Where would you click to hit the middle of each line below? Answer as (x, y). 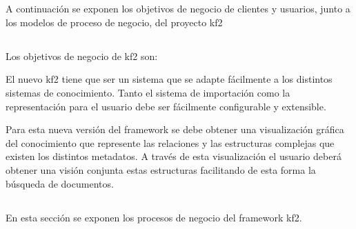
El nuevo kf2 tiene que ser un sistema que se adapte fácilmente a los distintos (169, 79)
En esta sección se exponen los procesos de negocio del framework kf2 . (154, 217)
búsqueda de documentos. (60, 183)
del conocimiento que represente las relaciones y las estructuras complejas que (170, 142)
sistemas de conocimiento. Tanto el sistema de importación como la (148, 92)
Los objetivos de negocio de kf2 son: (82, 56)
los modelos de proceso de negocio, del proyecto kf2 (114, 22)
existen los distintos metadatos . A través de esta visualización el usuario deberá (174, 156)
